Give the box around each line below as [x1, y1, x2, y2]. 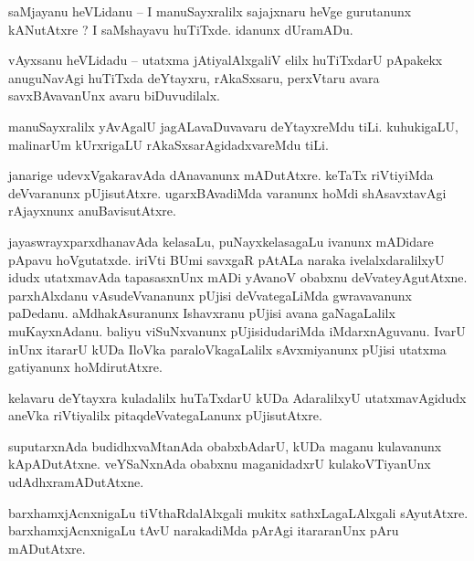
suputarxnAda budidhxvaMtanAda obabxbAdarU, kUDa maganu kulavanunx [8, 436, 442, 455]
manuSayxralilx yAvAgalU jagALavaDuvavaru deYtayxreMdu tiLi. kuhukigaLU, [8, 116, 458, 135]
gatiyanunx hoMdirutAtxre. [8, 357, 163, 376]
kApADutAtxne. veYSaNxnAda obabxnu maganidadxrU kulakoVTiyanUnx [8, 454, 431, 473]
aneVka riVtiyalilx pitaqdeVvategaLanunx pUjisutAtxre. [8, 406, 322, 425]
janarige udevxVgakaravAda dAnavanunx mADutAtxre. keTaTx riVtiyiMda [8, 165, 434, 185]
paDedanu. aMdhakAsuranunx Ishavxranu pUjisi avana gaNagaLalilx [8, 303, 395, 323]
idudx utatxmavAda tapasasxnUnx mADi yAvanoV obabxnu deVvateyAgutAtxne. [8, 268, 468, 287]
